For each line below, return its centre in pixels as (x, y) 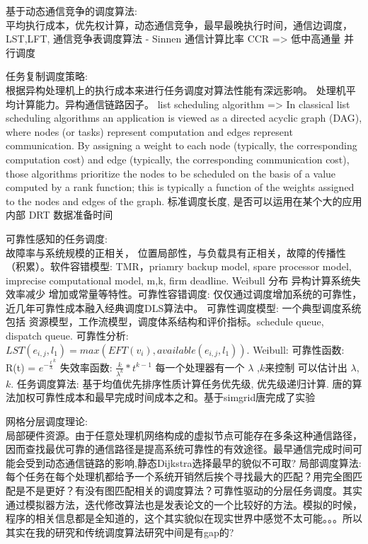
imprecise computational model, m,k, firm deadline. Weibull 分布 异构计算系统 (178, 280)
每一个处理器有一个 (200, 367)
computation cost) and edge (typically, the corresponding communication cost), (178, 159)
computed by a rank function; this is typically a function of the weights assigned (180, 187)
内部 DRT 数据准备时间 (59, 215)
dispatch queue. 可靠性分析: (67, 336)
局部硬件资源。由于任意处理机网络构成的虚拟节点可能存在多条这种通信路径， (184, 435)
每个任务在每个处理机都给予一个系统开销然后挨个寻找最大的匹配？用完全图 (179, 476)
